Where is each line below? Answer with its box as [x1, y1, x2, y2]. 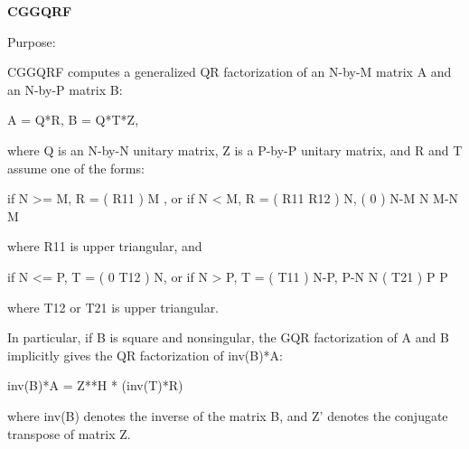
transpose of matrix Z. [7, 424, 131, 443]
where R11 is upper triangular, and [7, 237, 202, 256]
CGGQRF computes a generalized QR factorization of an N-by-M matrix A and [7, 62, 452, 81]
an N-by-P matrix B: [7, 80, 123, 98]
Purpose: [7, 32, 56, 51]
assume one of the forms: [7, 158, 145, 177]
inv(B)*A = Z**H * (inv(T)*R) [7, 376, 183, 395]
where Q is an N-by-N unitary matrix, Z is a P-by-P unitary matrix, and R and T [7, 140, 463, 159]
